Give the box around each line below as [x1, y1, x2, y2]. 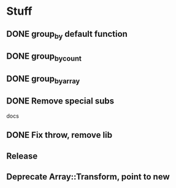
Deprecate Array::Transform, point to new [6, 171, 170, 182]
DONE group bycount [6, 51, 82, 63]
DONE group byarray [6, 73, 80, 85]
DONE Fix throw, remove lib [6, 130, 112, 140]
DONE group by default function [6, 29, 128, 40]
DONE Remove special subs [6, 96, 115, 107]
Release [6, 151, 38, 161]
